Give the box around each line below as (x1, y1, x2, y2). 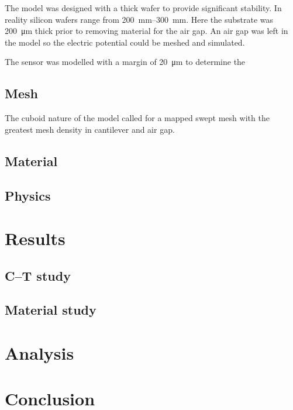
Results (5, 226, 66, 250)
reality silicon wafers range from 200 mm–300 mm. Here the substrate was (5, 13, 274, 25)
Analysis (5, 341, 74, 365)
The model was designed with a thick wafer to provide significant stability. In (5, 2, 282, 13)
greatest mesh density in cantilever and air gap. (5, 123, 175, 135)
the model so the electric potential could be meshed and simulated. (5, 36, 245, 48)
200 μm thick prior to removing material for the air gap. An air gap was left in (5, 25, 288, 37)
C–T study (5, 266, 71, 284)
